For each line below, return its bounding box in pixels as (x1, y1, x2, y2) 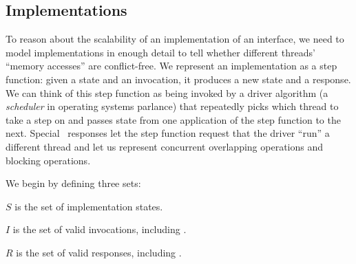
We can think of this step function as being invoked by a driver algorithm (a (6, 85, 328, 100)
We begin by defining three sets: (6, 176, 141, 190)
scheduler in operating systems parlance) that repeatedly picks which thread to (6, 99, 339, 113)
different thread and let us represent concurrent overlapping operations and (6, 139, 324, 153)
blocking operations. (6, 153, 91, 167)
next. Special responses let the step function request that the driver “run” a (6, 126, 330, 140)
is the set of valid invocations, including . (12, 222, 187, 236)
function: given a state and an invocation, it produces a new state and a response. (6, 71, 351, 86)
